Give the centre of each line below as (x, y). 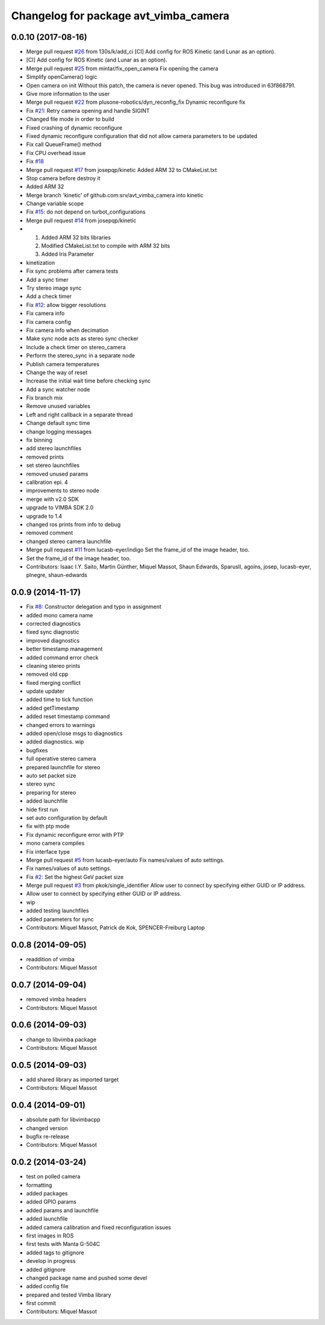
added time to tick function (60, 699)
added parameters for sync (60, 919)
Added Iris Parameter (68, 254)
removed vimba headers (56, 999)
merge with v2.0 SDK (53, 499)
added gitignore (46, 1269)
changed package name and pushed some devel (87, 1278)
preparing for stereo (51, 792)
